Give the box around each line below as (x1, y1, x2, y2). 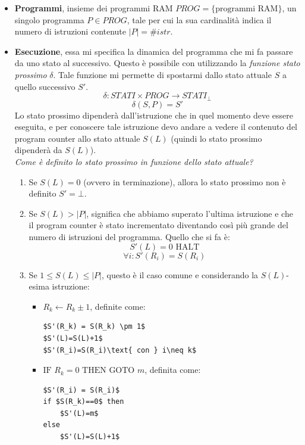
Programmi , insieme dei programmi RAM (14, 2, 173, 14)
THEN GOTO (82, 366, 135, 375)
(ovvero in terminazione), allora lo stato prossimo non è (83, 175, 286, 188)
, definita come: (144, 363, 201, 376)
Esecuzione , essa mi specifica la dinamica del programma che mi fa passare (14, 45, 293, 57)
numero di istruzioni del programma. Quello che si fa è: (29, 230, 230, 242)
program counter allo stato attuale (14, 132, 140, 144)
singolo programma (14, 13, 84, 26)
